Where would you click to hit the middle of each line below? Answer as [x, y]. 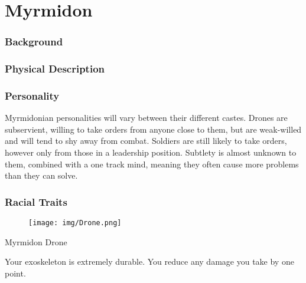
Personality [32, 95]
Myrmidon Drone [36, 241]
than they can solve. [41, 175]
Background [34, 42]
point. [15, 273]
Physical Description [55, 69]
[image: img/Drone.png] [75, 223]
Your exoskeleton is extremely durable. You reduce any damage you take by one [149, 261]
